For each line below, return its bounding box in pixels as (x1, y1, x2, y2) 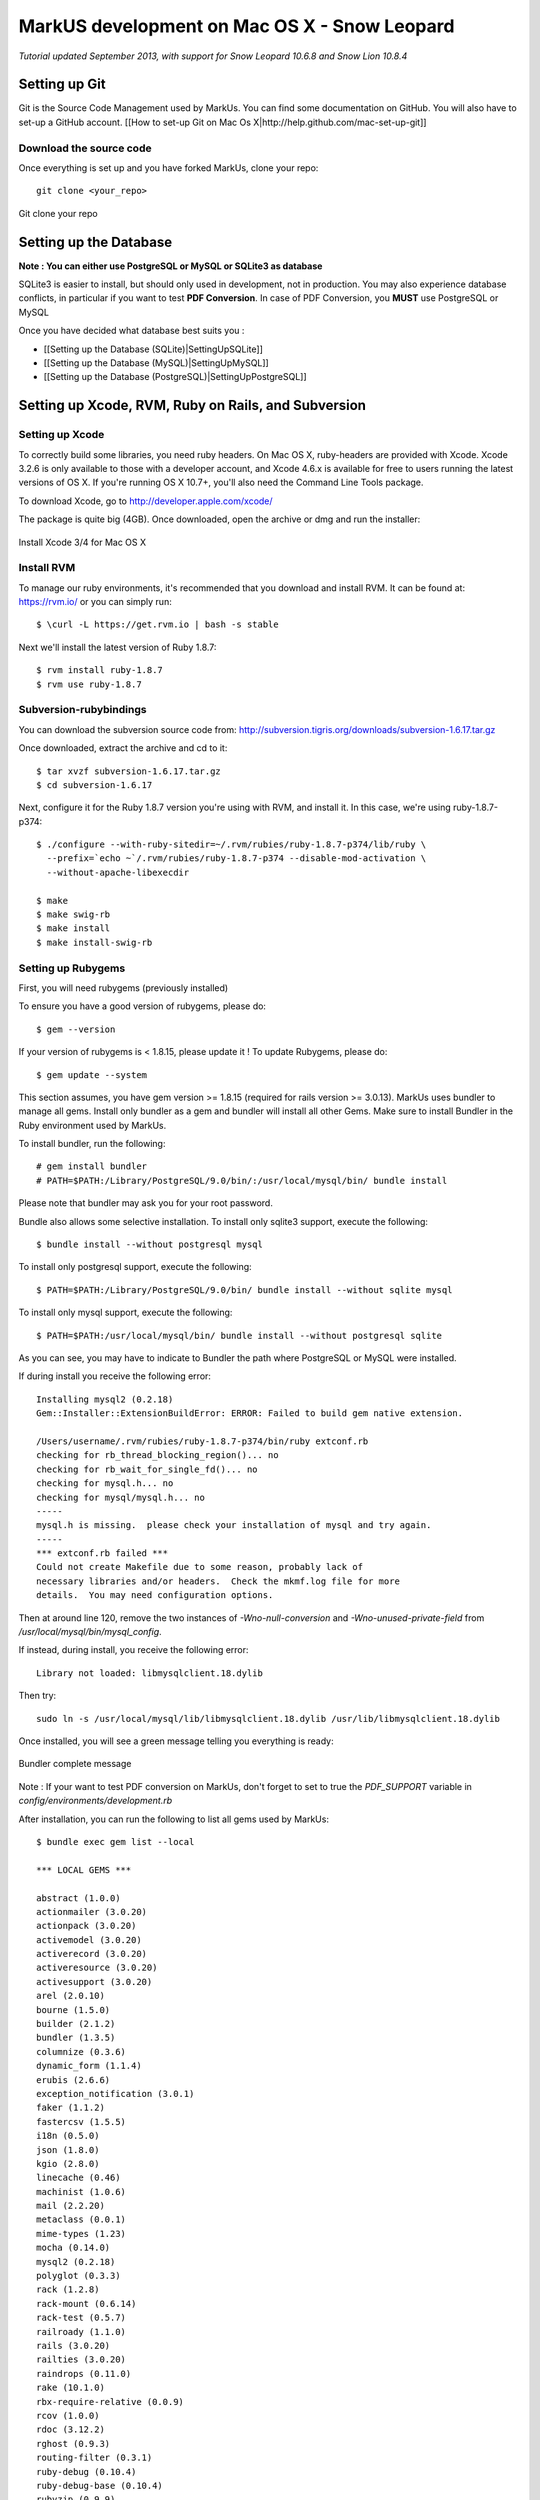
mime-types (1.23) (36, 2228, 127, 2239)
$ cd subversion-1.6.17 (36, 779, 153, 790)
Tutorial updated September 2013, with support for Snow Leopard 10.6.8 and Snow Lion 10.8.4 (18, 50, 408, 62)
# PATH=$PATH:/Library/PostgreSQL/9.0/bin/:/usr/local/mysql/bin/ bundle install (36, 1175, 448, 1186)
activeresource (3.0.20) (36, 1962, 158, 1974)
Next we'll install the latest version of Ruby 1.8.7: (18, 641, 217, 653)
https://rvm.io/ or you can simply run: (18, 596, 172, 608)
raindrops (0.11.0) (36, 2368, 132, 2379)
